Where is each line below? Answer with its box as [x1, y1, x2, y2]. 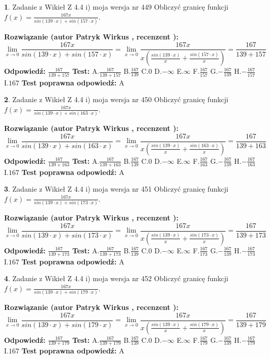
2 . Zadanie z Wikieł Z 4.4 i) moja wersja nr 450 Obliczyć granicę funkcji [4, 94, 229, 105]
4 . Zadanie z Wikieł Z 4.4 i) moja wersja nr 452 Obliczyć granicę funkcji [4, 273, 229, 284]
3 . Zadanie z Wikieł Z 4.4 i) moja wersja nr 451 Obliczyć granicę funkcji [4, 184, 229, 194]
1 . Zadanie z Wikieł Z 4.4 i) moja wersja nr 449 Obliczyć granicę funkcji [4, 2, 229, 12]
